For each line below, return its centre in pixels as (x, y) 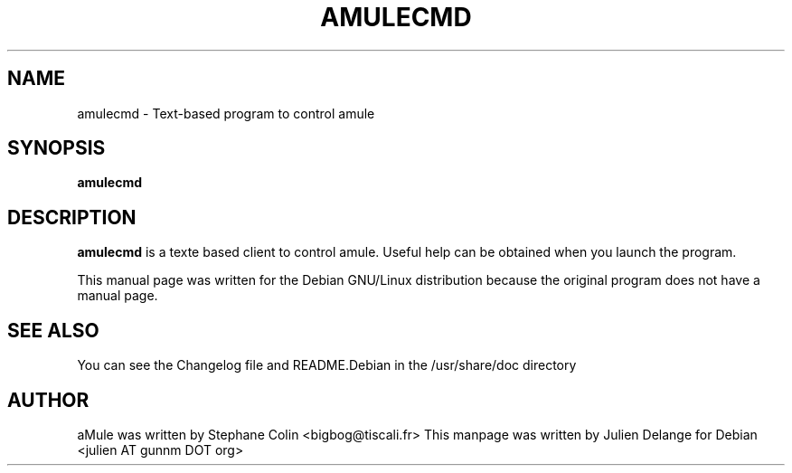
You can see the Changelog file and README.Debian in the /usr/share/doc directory (327, 365)
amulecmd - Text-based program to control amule (226, 113)
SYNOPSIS (57, 148)
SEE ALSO (53, 330)
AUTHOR (48, 400)
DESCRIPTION (72, 217)
